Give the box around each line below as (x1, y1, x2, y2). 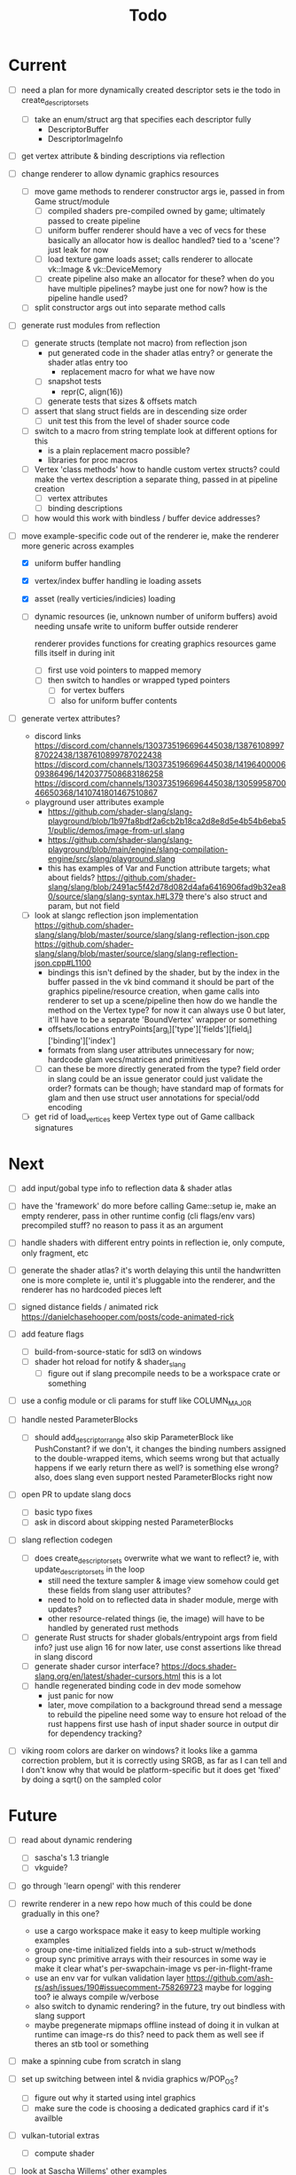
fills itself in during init (34, 648, 115, 658)
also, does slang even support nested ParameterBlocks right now (34, 1472, 273, 1483)
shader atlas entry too (47, 357, 129, 368)
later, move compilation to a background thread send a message (47, 1700, 283, 1711)
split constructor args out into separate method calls (34, 303, 226, 313)
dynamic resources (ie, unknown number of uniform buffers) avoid (34, 611, 278, 622)
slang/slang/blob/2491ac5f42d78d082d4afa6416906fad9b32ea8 (47, 881, 286, 892)
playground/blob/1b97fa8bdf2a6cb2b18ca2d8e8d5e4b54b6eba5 (47, 816, 286, 826)
